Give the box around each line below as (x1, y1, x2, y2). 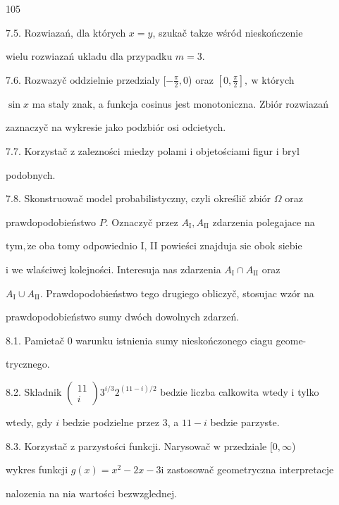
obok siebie (254, 238, 302, 253)
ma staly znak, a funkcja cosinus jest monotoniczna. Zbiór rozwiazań (32, 96, 329, 111)
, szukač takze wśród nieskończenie (152, 25, 303, 39)
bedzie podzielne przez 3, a (62, 414, 179, 429)
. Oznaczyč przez (105, 214, 178, 229)
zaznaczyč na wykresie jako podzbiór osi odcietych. (6, 120, 226, 135)
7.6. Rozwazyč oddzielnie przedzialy (6, 72, 160, 87)
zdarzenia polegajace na (212, 214, 315, 229)
